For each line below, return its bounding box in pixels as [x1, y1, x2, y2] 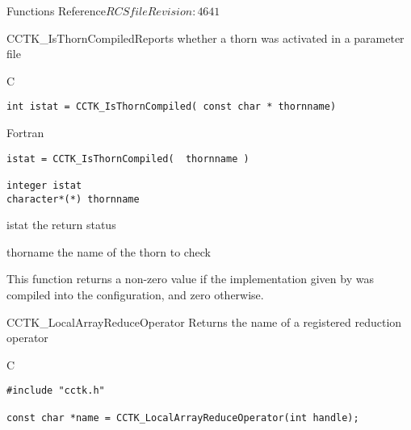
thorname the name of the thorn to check [6, 243, 211, 260]
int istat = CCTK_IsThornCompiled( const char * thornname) [6, 101, 337, 113]
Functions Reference [6, 2, 107, 19]
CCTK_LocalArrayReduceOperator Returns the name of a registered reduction [6, 313, 402, 330]
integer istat [6, 179, 82, 191]
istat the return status [6, 216, 116, 233]
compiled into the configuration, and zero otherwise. [6, 286, 264, 303]
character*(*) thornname [6, 193, 140, 205]
